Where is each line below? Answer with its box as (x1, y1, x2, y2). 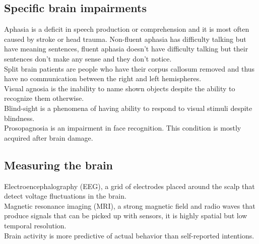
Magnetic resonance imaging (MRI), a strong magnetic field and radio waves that (4, 200, 255, 211)
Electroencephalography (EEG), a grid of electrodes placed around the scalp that (4, 180, 255, 191)
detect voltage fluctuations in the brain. (4, 191, 126, 201)
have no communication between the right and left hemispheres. (4, 73, 202, 84)
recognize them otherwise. (4, 93, 84, 103)
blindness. (4, 112, 35, 123)
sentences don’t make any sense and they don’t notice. (4, 53, 172, 64)
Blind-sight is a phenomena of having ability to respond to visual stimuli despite (4, 102, 252, 113)
